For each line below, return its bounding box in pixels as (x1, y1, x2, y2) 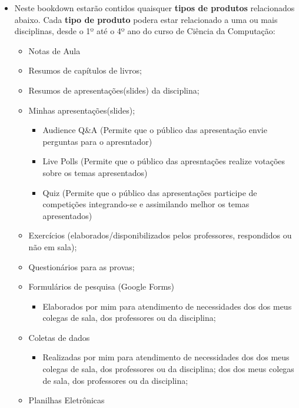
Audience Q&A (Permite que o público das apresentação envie (42, 124, 267, 136)
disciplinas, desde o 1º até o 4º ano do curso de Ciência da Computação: (14, 25, 275, 37)
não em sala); (28, 240, 77, 253)
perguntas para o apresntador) (42, 135, 152, 147)
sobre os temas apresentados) (42, 166, 148, 178)
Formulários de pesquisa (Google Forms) (28, 280, 175, 293)
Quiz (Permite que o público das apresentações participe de (42, 186, 257, 198)
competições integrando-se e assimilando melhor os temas (42, 198, 250, 210)
